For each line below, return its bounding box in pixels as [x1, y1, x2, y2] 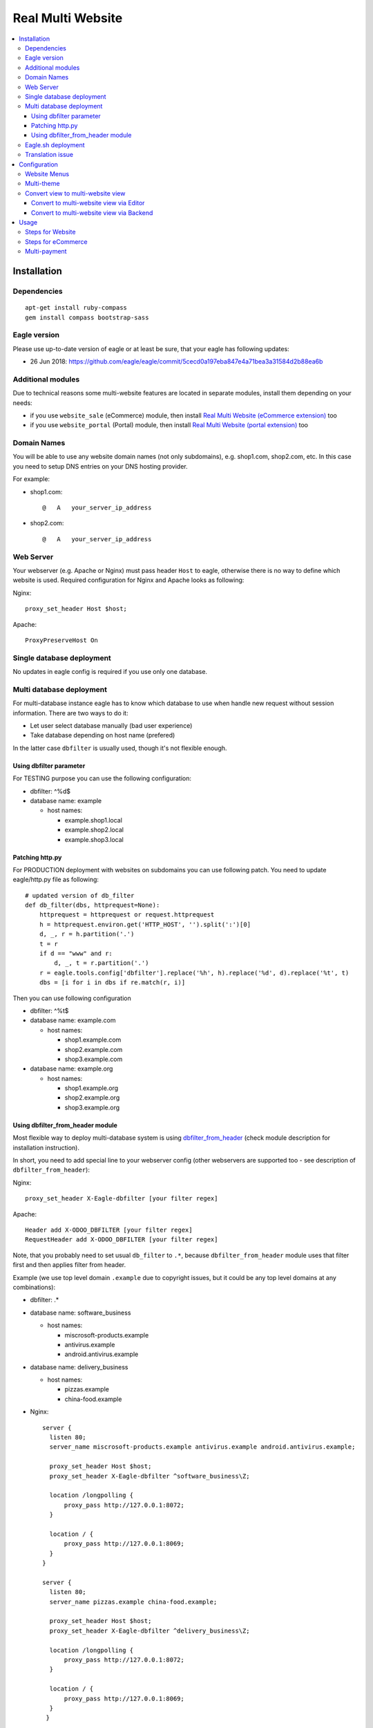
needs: [12, 398, 32, 407]
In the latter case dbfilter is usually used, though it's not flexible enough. [12, 744, 227, 752]
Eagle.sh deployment [25, 140, 86, 149]
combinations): [12, 1283, 55, 1291]
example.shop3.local [64, 835, 124, 843]
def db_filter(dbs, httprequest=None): [25, 901, 160, 909]
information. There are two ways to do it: [12, 708, 128, 717]
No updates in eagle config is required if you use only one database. [12, 668, 207, 676]
